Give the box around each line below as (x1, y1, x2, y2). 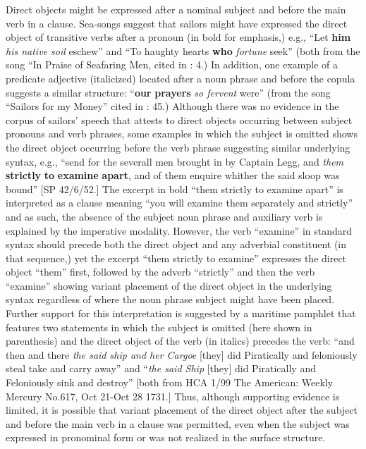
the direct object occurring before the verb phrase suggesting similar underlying (6, 140, 350, 154)
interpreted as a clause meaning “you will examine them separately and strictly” (6, 195, 353, 210)
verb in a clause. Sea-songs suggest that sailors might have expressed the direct (6, 16, 348, 30)
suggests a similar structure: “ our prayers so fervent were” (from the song (6, 85, 331, 99)
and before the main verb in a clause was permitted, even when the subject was (6, 416, 350, 431)
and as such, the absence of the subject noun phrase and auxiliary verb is (6, 209, 323, 223)
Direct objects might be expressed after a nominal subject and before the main (6, 2, 346, 16)
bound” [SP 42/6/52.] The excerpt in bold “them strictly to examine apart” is (6, 181, 343, 196)
